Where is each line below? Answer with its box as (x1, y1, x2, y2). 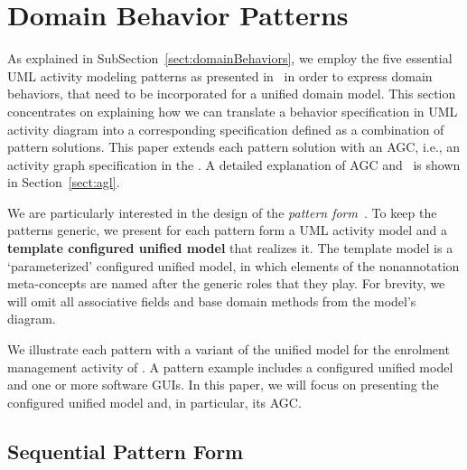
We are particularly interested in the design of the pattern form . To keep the (7, 202, 437, 221)
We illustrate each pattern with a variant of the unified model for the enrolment (7, 340, 450, 359)
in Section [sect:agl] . (7, 173, 120, 192)
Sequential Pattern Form (7, 437, 244, 465)
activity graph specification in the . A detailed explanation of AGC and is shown (7, 155, 461, 174)
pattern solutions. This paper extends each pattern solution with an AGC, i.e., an (7, 137, 461, 156)
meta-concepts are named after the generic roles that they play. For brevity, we (7, 274, 445, 293)
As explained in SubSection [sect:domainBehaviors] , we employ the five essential (7, 49, 453, 68)
